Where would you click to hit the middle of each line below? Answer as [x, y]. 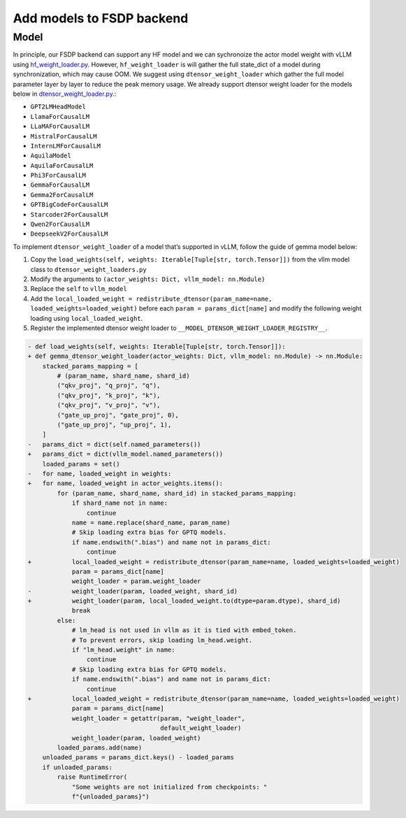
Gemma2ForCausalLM [62, 195]
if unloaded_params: [78, 767]
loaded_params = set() [81, 464]
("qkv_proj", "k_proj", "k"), [109, 395]
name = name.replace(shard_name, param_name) [151, 522]
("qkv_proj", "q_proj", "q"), [109, 386]
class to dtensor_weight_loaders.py [88, 269]
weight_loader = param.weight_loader [136, 581]
